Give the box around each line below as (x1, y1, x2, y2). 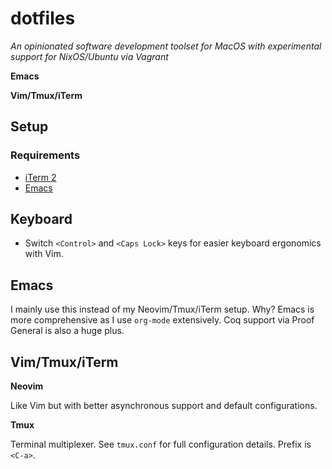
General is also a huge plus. (10, 325, 125, 337)
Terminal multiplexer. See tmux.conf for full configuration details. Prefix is (10, 438, 312, 451)
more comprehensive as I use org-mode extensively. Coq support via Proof (10, 314, 315, 326)
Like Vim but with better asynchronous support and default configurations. (10, 400, 318, 412)
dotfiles (10, 7, 76, 30)
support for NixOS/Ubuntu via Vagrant (10, 50, 169, 62)
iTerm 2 (24, 171, 57, 183)
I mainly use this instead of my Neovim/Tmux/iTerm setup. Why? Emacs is (10, 303, 315, 316)
